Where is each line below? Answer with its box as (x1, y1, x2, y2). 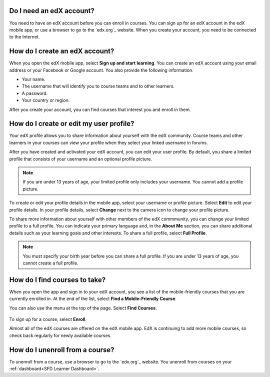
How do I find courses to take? (9, 275, 106, 284)
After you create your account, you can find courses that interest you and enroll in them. (9, 106, 191, 112)
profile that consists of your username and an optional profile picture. (9, 155, 152, 162)
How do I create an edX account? (9, 47, 114, 55)
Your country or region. (21, 97, 70, 103)
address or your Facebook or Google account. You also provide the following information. (9, 67, 193, 73)
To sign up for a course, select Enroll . (9, 316, 87, 322)
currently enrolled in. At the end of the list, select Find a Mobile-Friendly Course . (9, 295, 177, 302)
